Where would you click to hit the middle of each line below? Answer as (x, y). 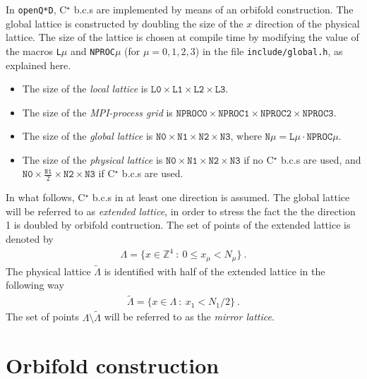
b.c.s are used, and (321, 159)
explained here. (38, 65)
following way (35, 285)
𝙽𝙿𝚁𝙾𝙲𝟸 (276, 113)
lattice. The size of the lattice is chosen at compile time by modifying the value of (182, 37)
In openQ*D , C (36, 9)
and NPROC (92, 50)
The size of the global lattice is (88, 136)
